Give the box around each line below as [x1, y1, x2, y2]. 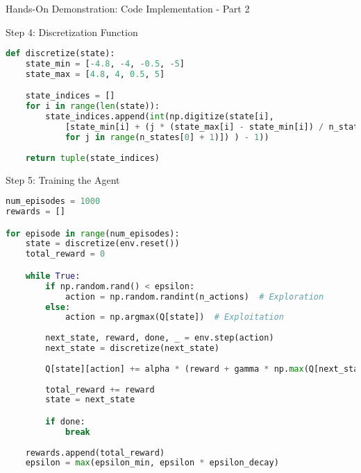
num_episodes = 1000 [6, 196, 101, 207]
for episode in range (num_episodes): [6, 228, 180, 239]
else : [45, 302, 71, 312]
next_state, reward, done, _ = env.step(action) [45, 333, 274, 343]
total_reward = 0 [25, 249, 106, 259]
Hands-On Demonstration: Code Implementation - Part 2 [6, 1, 250, 15]
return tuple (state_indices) [25, 153, 160, 163]
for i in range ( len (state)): [25, 101, 160, 112]
